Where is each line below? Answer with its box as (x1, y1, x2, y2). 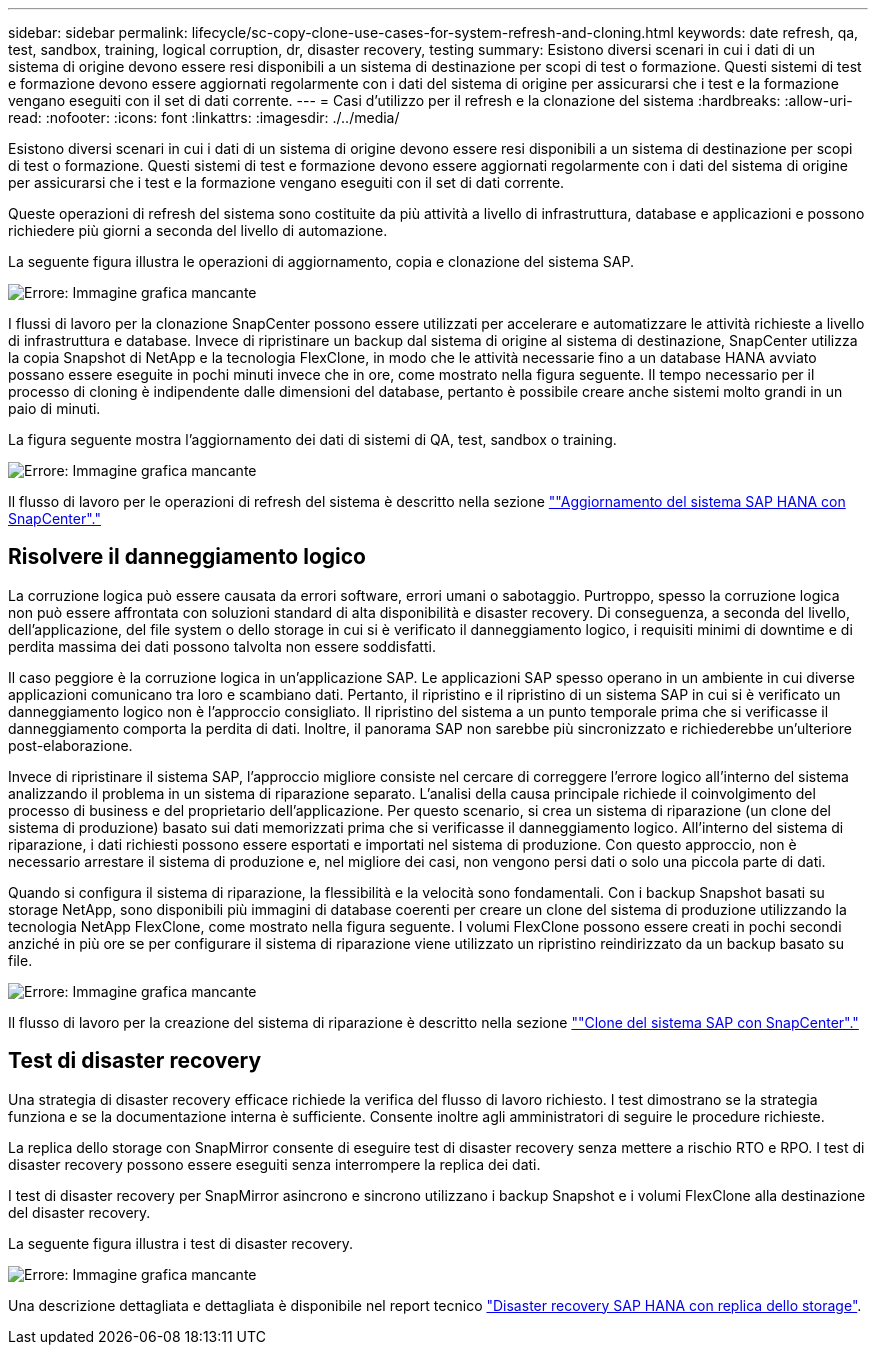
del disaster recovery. (8, 1203, 151, 1221)
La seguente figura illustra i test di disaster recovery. (8, 1234, 354, 1252)
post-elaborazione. (8, 736, 133, 754)
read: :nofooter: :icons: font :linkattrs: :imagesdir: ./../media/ (8, 109, 400, 126)
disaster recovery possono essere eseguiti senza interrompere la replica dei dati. (8, 1155, 541, 1173)
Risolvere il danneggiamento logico (8, 544, 366, 570)
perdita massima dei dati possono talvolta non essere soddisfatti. (8, 637, 436, 655)
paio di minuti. (8, 400, 101, 417)
